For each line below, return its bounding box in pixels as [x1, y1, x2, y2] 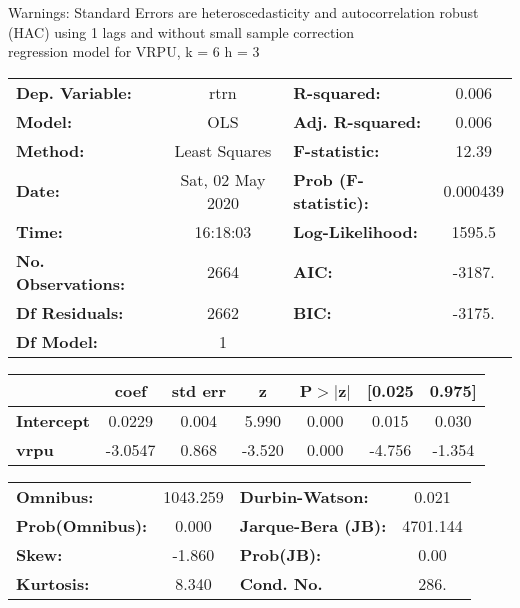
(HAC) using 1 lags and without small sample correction [8, 21, 355, 42]
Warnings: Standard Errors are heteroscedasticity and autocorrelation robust [8, 2, 479, 22]
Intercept [16, 408, 90, 432]
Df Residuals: [16, 300, 124, 324]
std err [171, 378, 226, 402]
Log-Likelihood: [293, 219, 418, 243]
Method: [16, 138, 85, 162]
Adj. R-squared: [293, 109, 422, 133]
